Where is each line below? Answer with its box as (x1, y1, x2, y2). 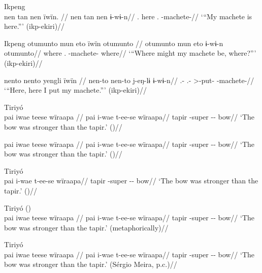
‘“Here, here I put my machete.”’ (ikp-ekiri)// (4, 85, 147, 95)
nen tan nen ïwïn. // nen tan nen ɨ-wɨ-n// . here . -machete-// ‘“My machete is (4, 11, 252, 21)
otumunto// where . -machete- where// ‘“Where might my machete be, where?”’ (4, 48, 256, 58)
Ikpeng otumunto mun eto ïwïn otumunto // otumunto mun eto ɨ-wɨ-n (4, 37, 223, 48)
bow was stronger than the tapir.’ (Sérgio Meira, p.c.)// (4, 259, 177, 269)
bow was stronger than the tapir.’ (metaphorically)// (4, 222, 169, 232)
